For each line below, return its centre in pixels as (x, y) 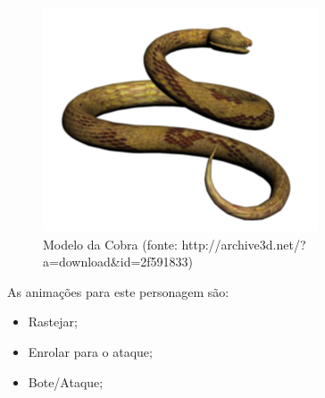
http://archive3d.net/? (244, 244)
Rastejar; (53, 322)
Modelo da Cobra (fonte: (110, 244)
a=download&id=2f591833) (118, 262)
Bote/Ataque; (66, 381)
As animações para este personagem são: (118, 291)
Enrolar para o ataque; (90, 351)
